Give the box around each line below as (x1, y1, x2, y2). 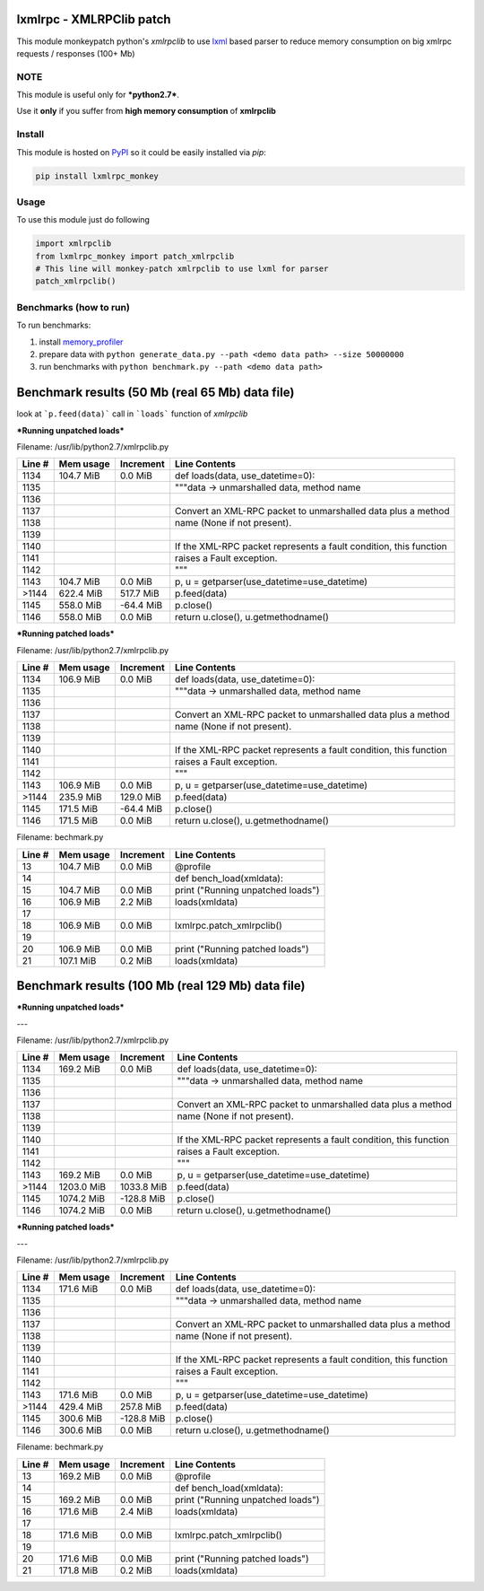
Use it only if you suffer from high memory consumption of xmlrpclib (16, 106, 277, 117)
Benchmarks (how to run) (16, 301, 130, 313)
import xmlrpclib (35, 239, 112, 249)
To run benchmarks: (16, 319, 91, 331)
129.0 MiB (119, 791, 161, 803)
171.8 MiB (58, 1564, 99, 1577)
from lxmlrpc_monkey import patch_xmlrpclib (35, 251, 235, 261)
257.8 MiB (119, 1401, 162, 1413)
